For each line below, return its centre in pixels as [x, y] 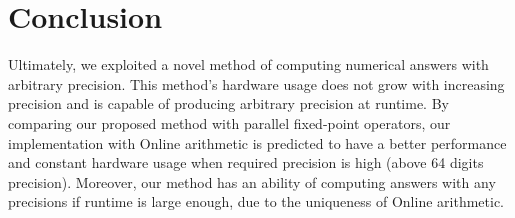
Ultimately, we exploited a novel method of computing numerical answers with [248, 64]
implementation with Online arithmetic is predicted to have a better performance [257, 142]
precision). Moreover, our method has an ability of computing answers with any [252, 181]
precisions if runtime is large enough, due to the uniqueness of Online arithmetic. [256, 201]
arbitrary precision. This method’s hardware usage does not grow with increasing [256, 83]
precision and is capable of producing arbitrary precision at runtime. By [228, 103]
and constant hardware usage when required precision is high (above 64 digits [246, 162]
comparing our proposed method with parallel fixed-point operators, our [229, 122]
